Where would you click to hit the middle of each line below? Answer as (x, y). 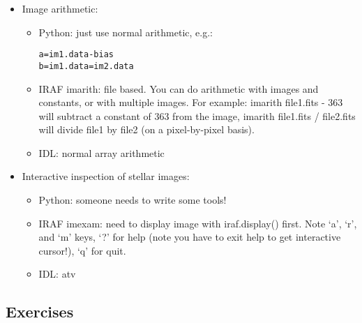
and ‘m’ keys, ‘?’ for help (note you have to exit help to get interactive (190, 237)
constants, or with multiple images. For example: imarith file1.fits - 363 (191, 102)
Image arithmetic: (60, 8)
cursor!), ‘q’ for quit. (82, 250)
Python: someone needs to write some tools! (133, 200)
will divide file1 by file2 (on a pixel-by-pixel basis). (146, 129)
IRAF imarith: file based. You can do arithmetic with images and (179, 88)
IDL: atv (57, 274)
